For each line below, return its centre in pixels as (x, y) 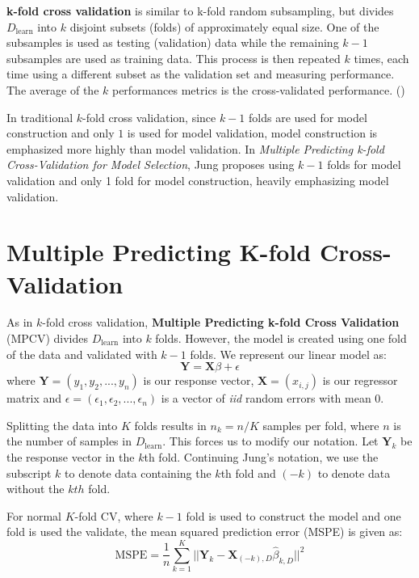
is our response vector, (199, 380)
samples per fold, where (321, 425)
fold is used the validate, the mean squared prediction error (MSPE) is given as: (205, 532)
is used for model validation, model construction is (252, 133)
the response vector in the (71, 457)
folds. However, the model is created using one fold (281, 338)
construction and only (61, 133)
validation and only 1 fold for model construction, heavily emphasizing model (198, 180)
